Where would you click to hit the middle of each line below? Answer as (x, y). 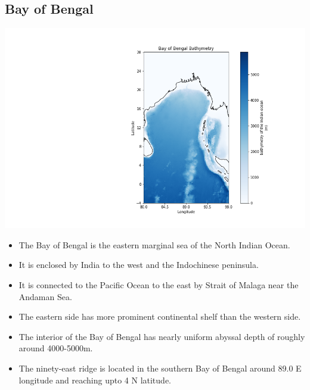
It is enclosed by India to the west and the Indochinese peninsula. (139, 265)
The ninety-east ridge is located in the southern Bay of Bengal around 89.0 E (160, 368)
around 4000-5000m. (56, 348)
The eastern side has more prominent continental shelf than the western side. (160, 316)
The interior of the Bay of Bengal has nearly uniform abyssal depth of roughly (162, 336)
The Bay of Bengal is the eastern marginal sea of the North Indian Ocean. (154, 244)
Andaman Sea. (45, 296)
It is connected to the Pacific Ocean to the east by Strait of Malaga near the (159, 284)
